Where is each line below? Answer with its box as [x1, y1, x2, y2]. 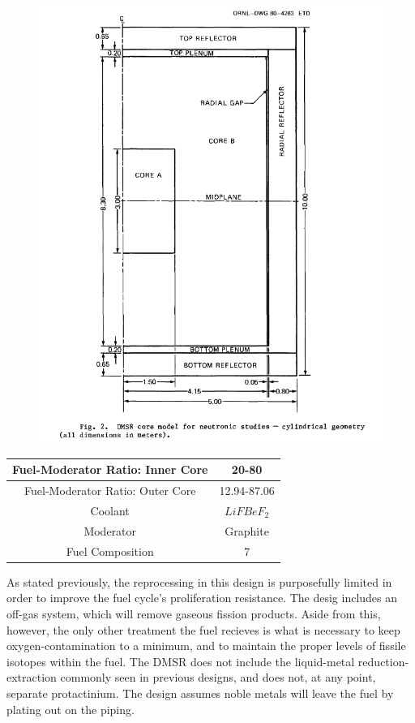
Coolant [90, 502, 130, 519]
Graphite [225, 522, 269, 539]
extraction [6, 669, 57, 686]
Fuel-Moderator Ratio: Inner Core [12, 461, 208, 478]
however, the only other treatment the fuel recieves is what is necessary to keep [6, 621, 400, 638]
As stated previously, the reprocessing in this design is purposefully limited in [6, 573, 392, 590]
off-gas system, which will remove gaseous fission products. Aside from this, [6, 605, 381, 622]
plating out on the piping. [6, 700, 135, 717]
